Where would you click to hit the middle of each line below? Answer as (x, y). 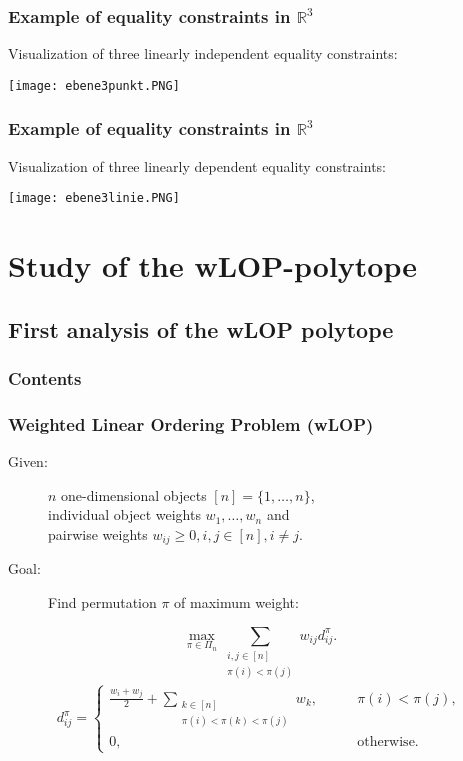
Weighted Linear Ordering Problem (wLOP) (191, 423)
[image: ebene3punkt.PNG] (94, 85)
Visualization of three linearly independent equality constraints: (203, 53)
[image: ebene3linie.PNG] (94, 198)
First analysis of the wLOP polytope (201, 328)
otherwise (386, 742)
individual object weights (124, 514)
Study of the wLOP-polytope (212, 265)
